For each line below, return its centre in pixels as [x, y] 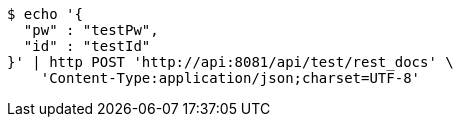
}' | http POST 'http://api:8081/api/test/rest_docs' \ [230, 62]
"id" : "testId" [87, 46]
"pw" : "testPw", [91, 30]
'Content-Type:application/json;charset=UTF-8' [230, 78]
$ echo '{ [45, 14]
